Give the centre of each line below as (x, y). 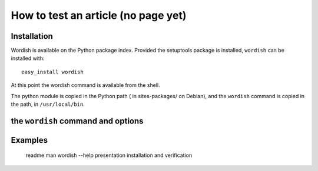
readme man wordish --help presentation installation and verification (109, 155)
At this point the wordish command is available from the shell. (85, 85)
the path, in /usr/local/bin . (48, 104)
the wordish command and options (77, 121)
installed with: (28, 58)
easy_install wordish (52, 72)
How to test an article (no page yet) (99, 15)
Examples (29, 140)
